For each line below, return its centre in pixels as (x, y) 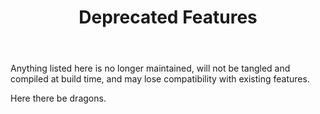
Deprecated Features (168, 17)
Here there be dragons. (58, 98)
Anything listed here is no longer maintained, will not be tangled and (150, 68)
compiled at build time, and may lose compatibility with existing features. (160, 79)
